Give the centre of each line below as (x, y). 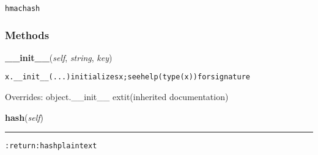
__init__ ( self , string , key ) (59, 57)
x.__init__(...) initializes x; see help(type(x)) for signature (128, 77)
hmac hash (23, 9)
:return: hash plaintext (51, 146)
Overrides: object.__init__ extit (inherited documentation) (117, 97)
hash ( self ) (24, 117)
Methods (27, 34)
